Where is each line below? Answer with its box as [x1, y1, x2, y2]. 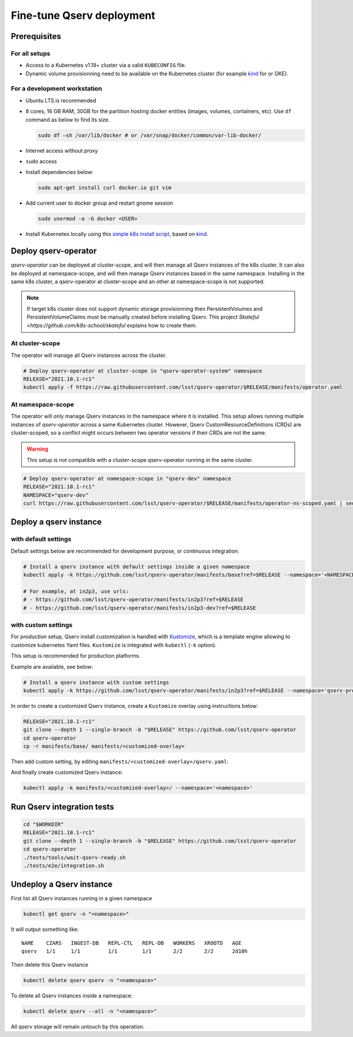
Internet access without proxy [25, 147, 98, 154]
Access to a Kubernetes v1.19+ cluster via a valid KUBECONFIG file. [25, 62, 187, 69]
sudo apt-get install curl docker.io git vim [38, 185, 172, 191]
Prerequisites [11, 31, 61, 41]
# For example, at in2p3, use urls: [23, 588, 129, 595]
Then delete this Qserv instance [11, 961, 88, 968]
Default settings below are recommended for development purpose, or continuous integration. [11, 547, 239, 554]
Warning [26, 445, 48, 452]
